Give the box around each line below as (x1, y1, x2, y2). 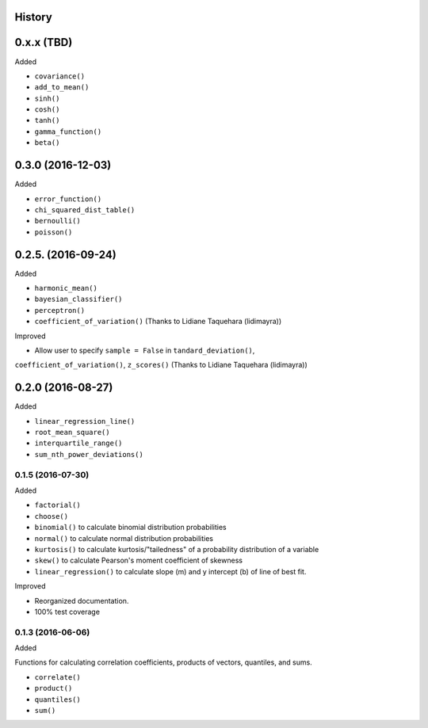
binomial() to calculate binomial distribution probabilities (34, 523, 227, 532)
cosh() (34, 105, 60, 114)
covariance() (34, 71, 86, 81)
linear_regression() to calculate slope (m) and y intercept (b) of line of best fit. (34, 566, 307, 576)
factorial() (34, 501, 81, 510)
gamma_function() (34, 127, 102, 136)
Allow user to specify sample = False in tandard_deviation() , (34, 345, 255, 355)
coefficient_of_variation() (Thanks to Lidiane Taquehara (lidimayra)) (34, 317, 282, 326)
